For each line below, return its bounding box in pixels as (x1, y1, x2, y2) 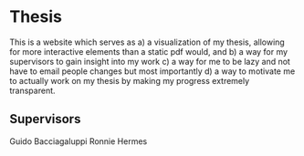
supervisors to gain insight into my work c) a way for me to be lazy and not (9, 56, 290, 67)
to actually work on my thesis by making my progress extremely (9, 75, 250, 86)
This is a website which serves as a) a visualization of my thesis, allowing (9, 36, 285, 47)
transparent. (9, 85, 57, 96)
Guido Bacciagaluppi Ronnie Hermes (9, 135, 148, 147)
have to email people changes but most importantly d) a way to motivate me (9, 66, 296, 77)
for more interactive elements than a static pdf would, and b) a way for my (9, 46, 288, 57)
